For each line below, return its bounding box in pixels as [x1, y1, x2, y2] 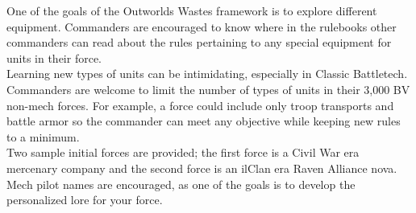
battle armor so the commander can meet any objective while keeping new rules [6, 113, 401, 129]
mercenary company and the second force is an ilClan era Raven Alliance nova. [6, 159, 397, 176]
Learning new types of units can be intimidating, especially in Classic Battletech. [6, 65, 408, 82]
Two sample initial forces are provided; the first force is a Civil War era [6, 144, 360, 161]
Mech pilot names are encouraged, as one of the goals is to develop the [6, 175, 356, 192]
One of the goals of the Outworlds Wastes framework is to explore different [6, 2, 377, 18]
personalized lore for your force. [6, 191, 163, 208]
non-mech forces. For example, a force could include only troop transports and [6, 96, 394, 113]
